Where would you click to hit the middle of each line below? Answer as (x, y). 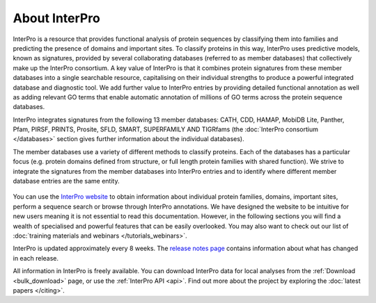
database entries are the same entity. (66, 181)
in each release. (36, 258)
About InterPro (56, 18)
